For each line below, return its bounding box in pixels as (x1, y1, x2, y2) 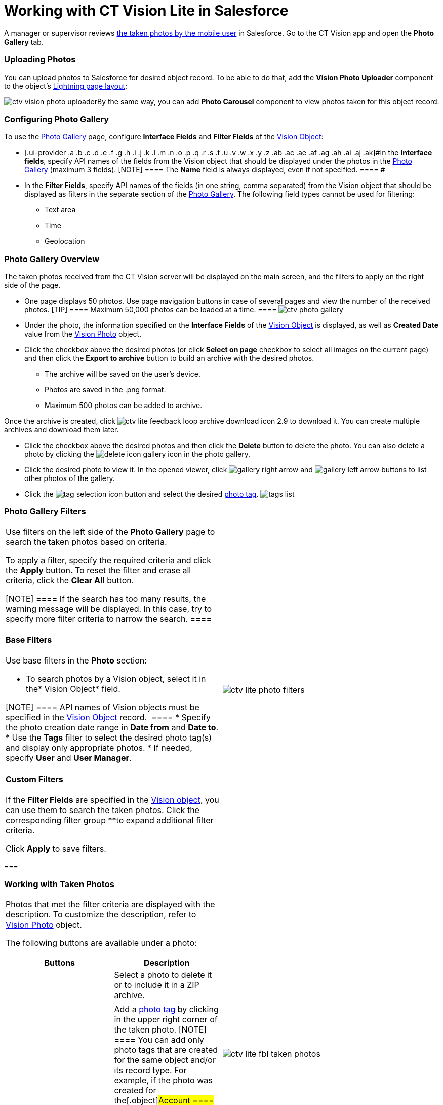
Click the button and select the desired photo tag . (24, 490, 259, 498)
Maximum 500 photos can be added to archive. (45, 401, 203, 410)
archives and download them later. (4, 425, 119, 434)
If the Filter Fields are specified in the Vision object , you (6, 794, 219, 805)
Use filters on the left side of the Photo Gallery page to (6, 526, 215, 537)
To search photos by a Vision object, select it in (26, 674, 206, 684)
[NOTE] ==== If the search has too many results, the (6, 593, 206, 604)
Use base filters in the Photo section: (6, 655, 147, 666)
